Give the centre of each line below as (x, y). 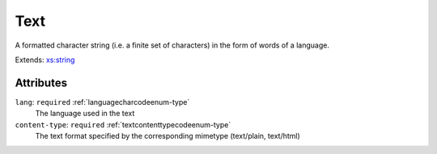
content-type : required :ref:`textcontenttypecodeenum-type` (123, 124)
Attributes (41, 83)
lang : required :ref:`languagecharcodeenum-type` (102, 102)
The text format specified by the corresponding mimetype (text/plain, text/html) (168, 136)
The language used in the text (85, 114)
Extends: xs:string (45, 60)
